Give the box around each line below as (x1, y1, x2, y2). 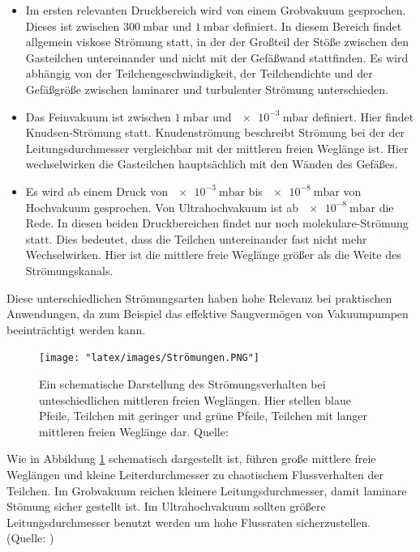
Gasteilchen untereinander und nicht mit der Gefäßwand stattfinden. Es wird (25, 49, 409, 66)
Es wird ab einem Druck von (25, 182, 168, 199)
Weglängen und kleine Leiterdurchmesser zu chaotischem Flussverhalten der (6, 465, 384, 482)
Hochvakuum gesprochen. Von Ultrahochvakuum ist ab (25, 198, 299, 215)
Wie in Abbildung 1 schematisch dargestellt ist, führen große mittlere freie (6, 450, 376, 467)
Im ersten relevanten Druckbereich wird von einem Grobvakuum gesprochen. (25, 2, 406, 18)
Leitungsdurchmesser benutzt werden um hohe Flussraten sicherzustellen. (6, 513, 371, 530)
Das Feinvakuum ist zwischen (25, 108, 171, 125)
